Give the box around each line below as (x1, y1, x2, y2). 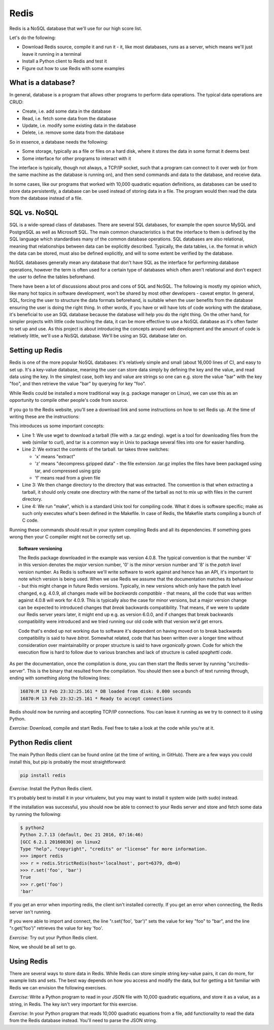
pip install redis (20, 772, 66, 778)
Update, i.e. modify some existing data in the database (22, 122, 136, 128)
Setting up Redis (9, 346, 63, 355)
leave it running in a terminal (22, 51, 81, 57)
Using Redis (9, 957, 48, 966)
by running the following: (9, 811, 62, 817)
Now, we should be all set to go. (9, 944, 76, 950)
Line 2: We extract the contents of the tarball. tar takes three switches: (22, 447, 169, 453)
